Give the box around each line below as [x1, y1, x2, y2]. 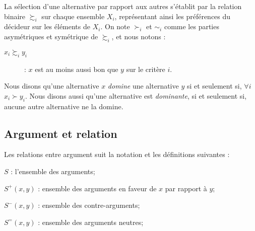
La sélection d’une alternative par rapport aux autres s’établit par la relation [4, 1, 242, 11]
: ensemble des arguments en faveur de [38, 183, 157, 193]
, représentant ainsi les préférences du [114, 11, 231, 21]
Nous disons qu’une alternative [4, 81, 99, 91]
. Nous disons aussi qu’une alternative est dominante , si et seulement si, [25, 90, 247, 101]
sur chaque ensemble [41, 11, 105, 21]
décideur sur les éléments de [4, 21, 90, 32]
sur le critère [126, 63, 165, 74]
